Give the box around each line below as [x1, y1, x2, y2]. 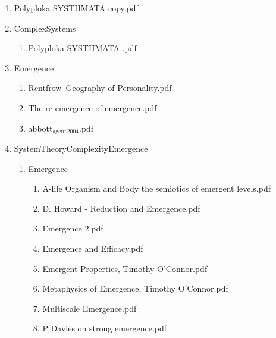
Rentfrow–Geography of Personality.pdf [28, 82, 172, 94]
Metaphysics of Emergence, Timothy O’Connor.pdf [42, 282, 228, 295]
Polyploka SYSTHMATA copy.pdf [14, 2, 139, 14]
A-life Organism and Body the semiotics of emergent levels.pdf [42, 182, 271, 195]
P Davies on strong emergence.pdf [42, 322, 167, 334]
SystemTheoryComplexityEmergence [14, 142, 148, 155]
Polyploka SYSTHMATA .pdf [28, 42, 137, 54]
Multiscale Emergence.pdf [42, 302, 137, 314]
